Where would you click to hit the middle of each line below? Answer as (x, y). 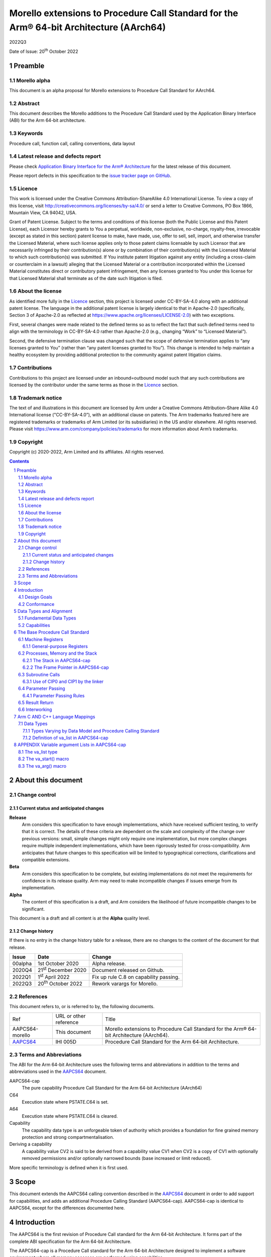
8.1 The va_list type (38, 752)
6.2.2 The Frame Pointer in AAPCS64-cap (66, 667)
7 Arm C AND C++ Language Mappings (54, 716)
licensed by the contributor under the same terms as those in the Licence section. (94, 385)
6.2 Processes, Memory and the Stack (58, 653)
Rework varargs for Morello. (125, 984)
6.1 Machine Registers (41, 639)
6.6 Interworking (35, 709)
